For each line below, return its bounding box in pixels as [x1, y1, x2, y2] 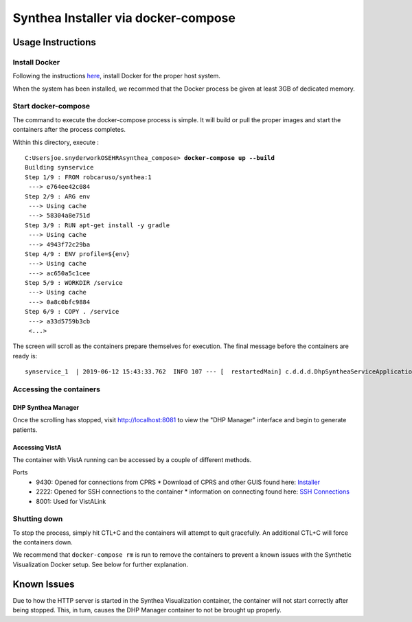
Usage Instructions [12, 36, 96, 48]
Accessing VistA [12, 443, 62, 451]
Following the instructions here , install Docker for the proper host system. [12, 72, 221, 80]
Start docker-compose [12, 102, 91, 111]
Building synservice [25, 163, 94, 172]
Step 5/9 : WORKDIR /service [25, 279, 123, 287]
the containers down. [12, 538, 73, 546]
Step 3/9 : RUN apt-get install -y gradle [25, 221, 170, 229]
